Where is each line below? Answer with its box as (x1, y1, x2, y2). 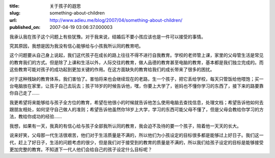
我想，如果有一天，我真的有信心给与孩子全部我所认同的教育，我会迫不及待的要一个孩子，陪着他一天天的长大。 (9, 122, 241, 129)
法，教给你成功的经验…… (9, 113, 62, 119)
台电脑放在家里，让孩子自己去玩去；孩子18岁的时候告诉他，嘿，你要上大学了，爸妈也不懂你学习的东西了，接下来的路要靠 (9, 83, 264, 89)
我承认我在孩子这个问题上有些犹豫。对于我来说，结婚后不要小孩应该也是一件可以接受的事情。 (9, 34, 206, 40)
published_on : (9, 24, 41, 30)
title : (9, 3, 20, 9)
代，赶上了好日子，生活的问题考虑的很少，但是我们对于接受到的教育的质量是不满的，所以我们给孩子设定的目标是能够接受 (9, 139, 264, 145)
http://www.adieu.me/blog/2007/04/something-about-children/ (49, 17, 183, 23)
